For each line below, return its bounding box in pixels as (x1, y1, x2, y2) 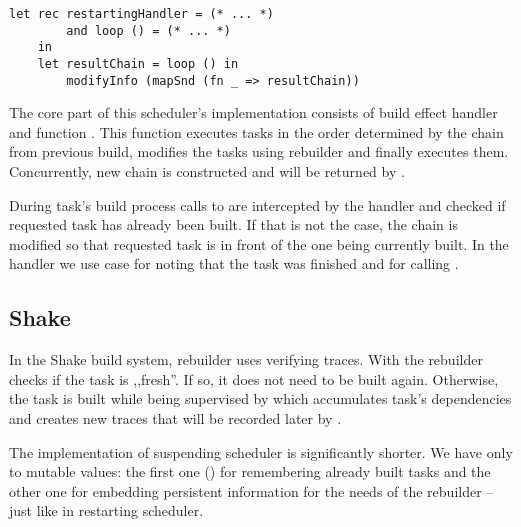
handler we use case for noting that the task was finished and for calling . (9, 253, 459, 274)
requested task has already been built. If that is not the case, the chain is (9, 214, 458, 235)
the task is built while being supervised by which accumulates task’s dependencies (9, 388, 512, 409)
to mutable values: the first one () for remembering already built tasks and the (9, 461, 491, 482)
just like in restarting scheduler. (9, 500, 204, 521)
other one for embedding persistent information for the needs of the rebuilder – (9, 480, 494, 501)
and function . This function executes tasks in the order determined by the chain (9, 121, 504, 142)
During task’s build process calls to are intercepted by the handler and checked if (9, 194, 506, 215)
